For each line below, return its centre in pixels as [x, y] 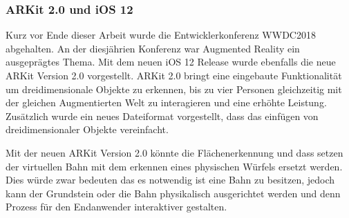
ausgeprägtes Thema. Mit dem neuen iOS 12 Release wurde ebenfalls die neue [171, 62]
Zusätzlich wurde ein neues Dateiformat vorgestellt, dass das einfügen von [162, 116]
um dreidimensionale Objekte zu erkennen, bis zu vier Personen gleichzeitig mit [174, 89]
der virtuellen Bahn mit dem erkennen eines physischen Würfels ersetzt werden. [174, 166]
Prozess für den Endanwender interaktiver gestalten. [116, 207]
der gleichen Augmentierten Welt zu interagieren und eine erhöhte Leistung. [166, 102]
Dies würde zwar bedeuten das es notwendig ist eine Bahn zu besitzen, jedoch [170, 180]
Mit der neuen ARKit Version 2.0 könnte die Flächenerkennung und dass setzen [174, 152]
